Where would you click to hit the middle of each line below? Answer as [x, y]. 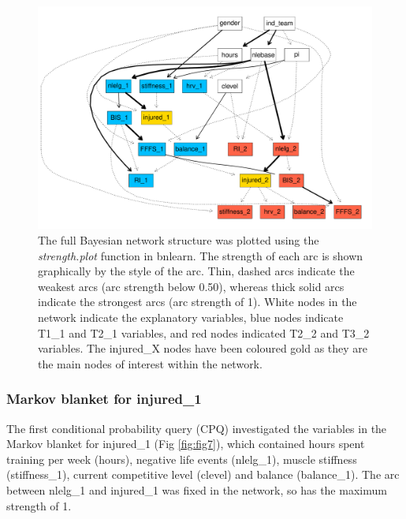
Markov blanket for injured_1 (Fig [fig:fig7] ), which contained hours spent [186, 444]
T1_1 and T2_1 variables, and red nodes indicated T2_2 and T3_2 [204, 332]
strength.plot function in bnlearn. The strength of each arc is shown [201, 255]
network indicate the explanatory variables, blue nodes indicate [191, 317]
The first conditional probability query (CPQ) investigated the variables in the [197, 428]
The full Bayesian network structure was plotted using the [179, 239]
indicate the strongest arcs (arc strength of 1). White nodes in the [197, 302]
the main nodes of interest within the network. [150, 363]
